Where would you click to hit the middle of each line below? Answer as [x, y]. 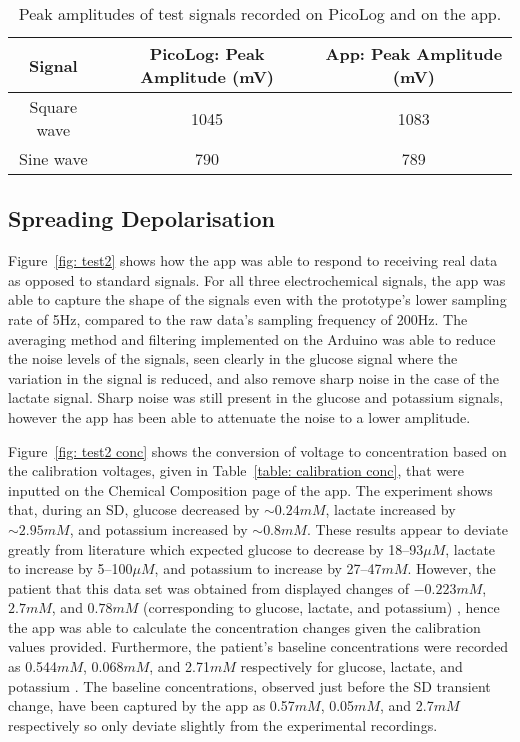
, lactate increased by [390, 509]
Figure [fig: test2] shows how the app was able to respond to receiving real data [253, 260]
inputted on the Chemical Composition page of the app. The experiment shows [250, 489]
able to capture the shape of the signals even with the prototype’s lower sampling [257, 299]
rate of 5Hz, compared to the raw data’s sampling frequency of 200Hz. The [238, 318]
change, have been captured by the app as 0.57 [151, 705]
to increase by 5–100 [70, 568]
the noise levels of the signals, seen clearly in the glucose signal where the [233, 358]
